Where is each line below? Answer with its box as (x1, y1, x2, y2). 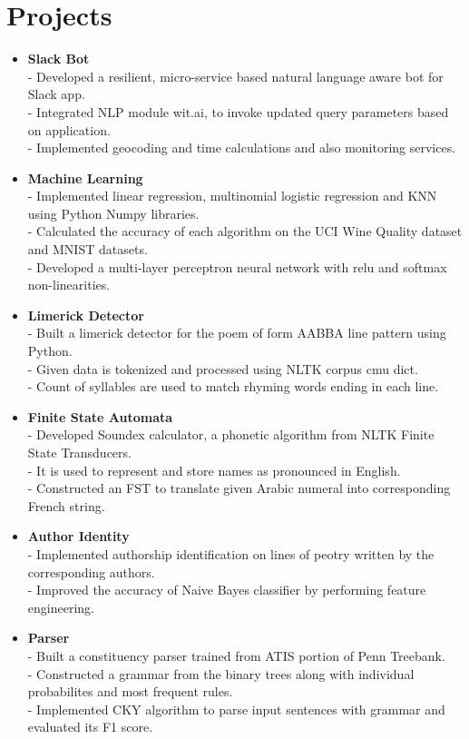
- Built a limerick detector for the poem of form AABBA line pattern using (27, 323, 446, 342)
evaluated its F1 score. (27, 717, 153, 736)
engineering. (27, 597, 94, 616)
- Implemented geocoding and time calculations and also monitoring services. (27, 138, 456, 157)
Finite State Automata (27, 407, 173, 426)
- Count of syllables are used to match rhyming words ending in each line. (27, 377, 439, 396)
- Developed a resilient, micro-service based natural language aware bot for (27, 66, 444, 85)
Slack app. (27, 84, 85, 103)
